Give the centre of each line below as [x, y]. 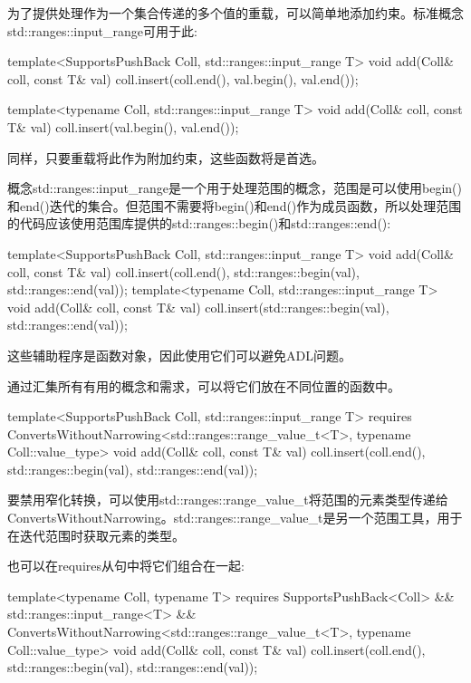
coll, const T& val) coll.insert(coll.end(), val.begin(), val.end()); [183, 78]
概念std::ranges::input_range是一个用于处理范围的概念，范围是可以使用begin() [235, 188]
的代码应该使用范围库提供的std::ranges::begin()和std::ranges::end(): [199, 223]
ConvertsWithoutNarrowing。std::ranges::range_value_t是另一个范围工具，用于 [235, 518]
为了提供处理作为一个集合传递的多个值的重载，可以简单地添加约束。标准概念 [235, 13]
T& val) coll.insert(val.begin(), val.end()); [123, 126]
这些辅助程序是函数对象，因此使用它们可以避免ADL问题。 [179, 355]
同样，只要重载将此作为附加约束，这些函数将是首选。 [166, 157]
